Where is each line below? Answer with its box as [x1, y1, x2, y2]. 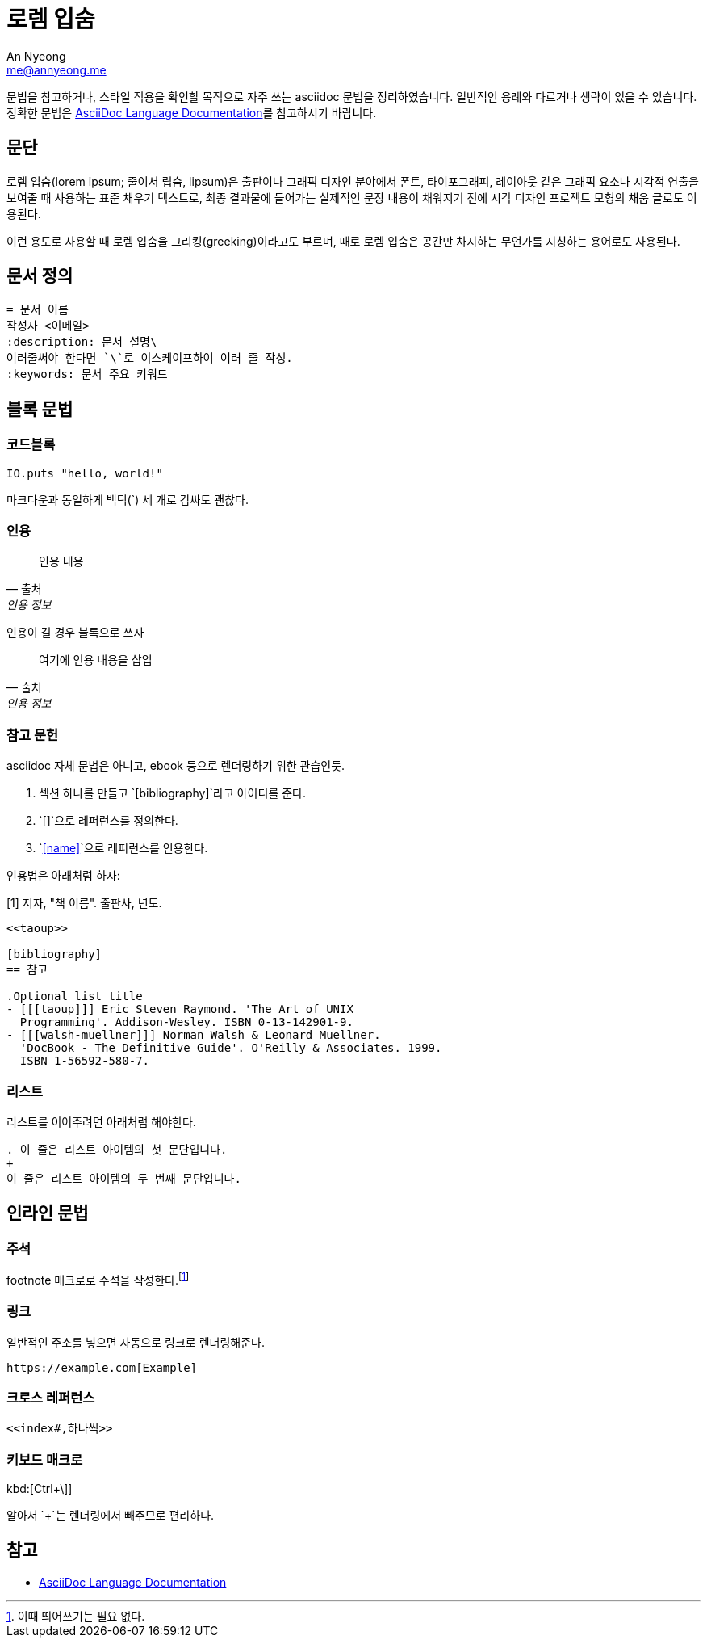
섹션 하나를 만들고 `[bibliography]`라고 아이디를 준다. [39, 786, 306, 801]
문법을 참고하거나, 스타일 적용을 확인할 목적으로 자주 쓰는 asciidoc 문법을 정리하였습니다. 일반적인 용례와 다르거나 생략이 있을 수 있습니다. [6, 89, 697, 103]
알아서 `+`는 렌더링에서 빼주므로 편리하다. [6, 1508, 215, 1523]
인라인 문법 [6, 1203, 89, 1224]
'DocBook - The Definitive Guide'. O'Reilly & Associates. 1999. [19, 1041, 442, 1055]
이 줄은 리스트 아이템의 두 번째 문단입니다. [6, 1171, 241, 1185]
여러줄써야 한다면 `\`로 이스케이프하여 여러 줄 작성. [6, 351, 293, 365]
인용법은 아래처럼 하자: [6, 868, 120, 883]
